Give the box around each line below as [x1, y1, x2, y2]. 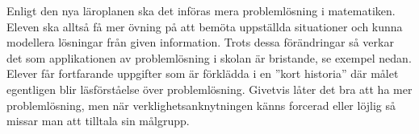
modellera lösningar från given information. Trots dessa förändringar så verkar [6, 34, 394, 51]
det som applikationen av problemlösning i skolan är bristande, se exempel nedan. [6, 49, 412, 66]
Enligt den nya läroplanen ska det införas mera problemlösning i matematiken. [6, 2, 396, 18]
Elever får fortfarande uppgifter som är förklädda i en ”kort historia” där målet [6, 65, 399, 82]
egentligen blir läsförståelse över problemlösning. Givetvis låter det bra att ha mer [6, 80, 413, 97]
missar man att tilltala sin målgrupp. [6, 112, 190, 129]
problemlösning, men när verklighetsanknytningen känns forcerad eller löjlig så [6, 96, 396, 113]
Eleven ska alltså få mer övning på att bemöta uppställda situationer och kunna [6, 18, 403, 35]
